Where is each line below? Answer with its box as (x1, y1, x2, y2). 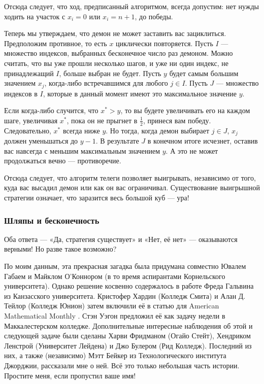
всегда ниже (62, 125, 100, 135)
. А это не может (166, 145, 218, 156)
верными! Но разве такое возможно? (4, 243, 117, 254)
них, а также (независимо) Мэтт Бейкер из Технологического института (4, 350, 226, 361)
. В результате (95, 135, 139, 146)
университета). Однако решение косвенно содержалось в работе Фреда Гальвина (4, 281, 254, 291)
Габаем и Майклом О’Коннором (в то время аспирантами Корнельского (4, 270, 225, 281)
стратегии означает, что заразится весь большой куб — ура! (4, 192, 189, 203)
